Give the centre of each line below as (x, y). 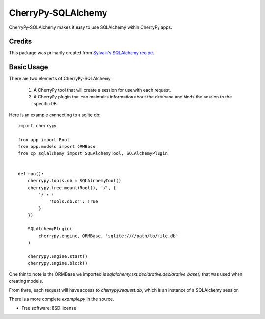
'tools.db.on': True (73, 201)
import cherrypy (37, 126)
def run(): (31, 174)
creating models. (26, 281)
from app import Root (44, 140)
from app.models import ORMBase (57, 147)
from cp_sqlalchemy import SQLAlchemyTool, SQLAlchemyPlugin (93, 153)
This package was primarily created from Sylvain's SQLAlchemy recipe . (81, 53)
